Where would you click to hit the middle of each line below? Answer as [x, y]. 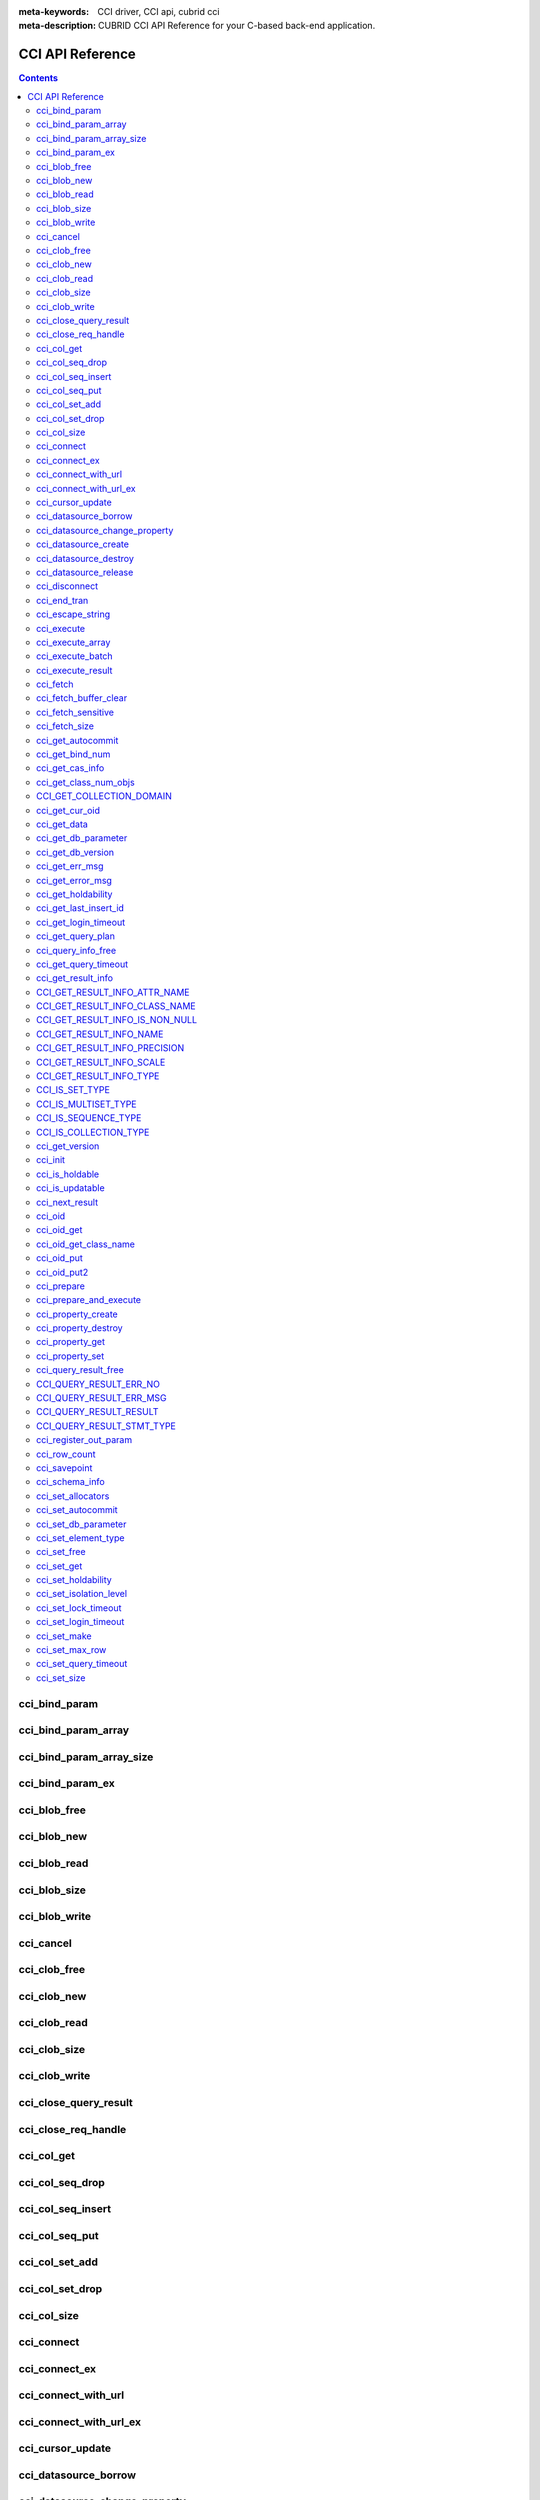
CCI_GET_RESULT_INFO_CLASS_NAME [116, 1006]
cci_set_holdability [74, 1580]
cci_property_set [70, 1356]
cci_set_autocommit [77, 1510]
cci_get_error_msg [74, 880]
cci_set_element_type [80, 1537]
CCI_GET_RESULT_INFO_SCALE [101, 1062]
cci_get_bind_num [73, 754]
